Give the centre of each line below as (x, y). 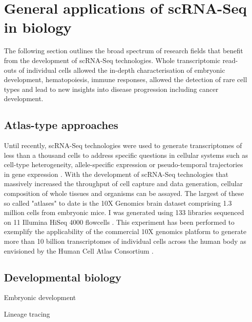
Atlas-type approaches (61, 125)
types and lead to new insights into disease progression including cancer (111, 89)
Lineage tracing (27, 314)
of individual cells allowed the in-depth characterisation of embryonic (122, 70)
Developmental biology (63, 277)
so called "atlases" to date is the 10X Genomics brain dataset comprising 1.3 (118, 203)
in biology (38, 27)
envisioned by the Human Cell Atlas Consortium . (79, 250)
